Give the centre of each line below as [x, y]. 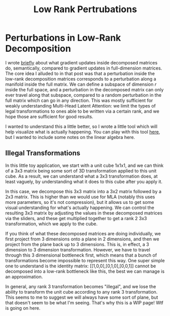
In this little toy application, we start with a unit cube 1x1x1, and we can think [84, 165]
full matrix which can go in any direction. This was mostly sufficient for [79, 100]
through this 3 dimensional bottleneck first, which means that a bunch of [81, 255]
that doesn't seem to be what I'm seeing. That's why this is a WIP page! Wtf [84, 302]
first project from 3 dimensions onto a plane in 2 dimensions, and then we [82, 239]
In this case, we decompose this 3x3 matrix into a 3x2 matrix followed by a [83, 191]
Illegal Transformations [43, 153]
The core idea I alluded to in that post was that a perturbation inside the [80, 73]
